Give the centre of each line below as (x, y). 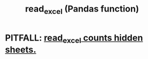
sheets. (21, 50)
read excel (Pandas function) (82, 10)
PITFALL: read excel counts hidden (74, 39)
